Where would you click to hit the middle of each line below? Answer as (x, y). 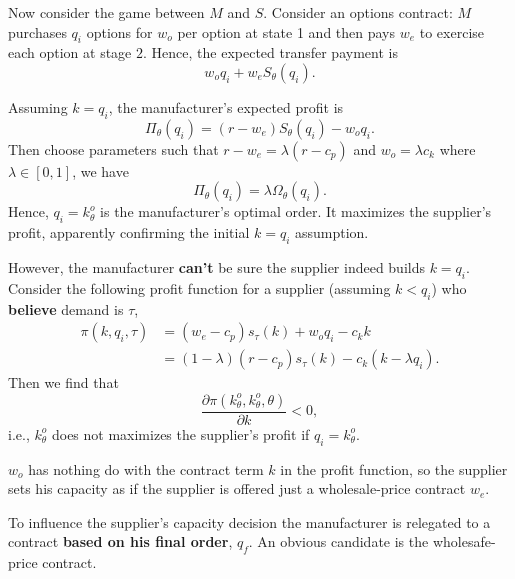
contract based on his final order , (120, 541)
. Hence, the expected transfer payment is (270, 52)
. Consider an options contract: (358, 12)
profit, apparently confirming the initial (129, 232)
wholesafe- (464, 541)
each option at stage (70, 52)
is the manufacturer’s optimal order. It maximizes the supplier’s (296, 211)
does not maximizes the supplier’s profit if (180, 433)
